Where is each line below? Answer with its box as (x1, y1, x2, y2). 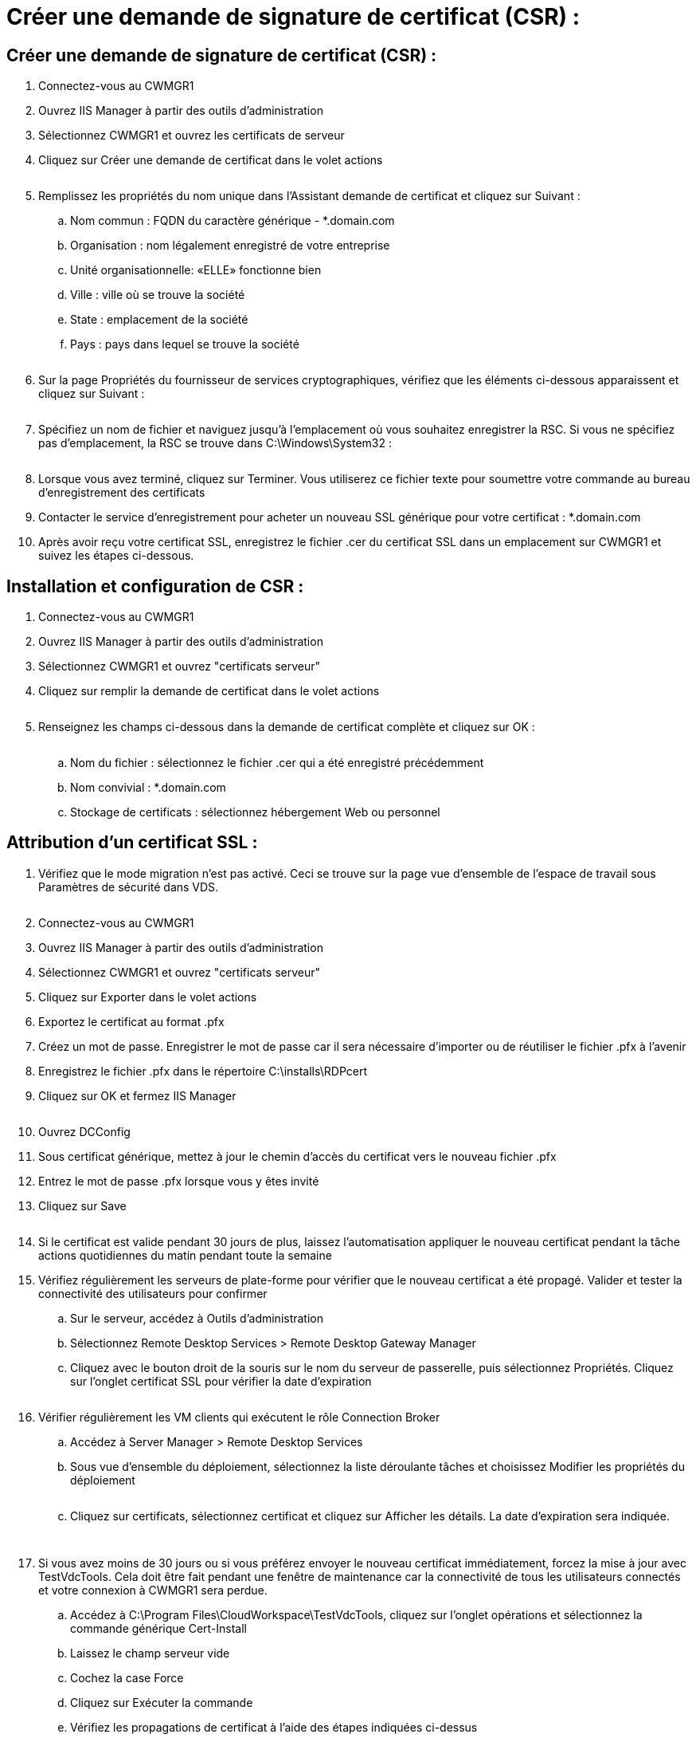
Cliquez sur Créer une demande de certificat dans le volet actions (38, 153, 383, 167)
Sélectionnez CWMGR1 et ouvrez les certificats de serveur (38, 128, 345, 143)
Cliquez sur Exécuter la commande (70, 1695, 253, 1709)
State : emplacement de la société (70, 313, 248, 327)
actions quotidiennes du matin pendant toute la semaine (38, 1248, 332, 1262)
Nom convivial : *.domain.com (70, 781, 226, 795)
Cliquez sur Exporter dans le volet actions (38, 989, 257, 1004)
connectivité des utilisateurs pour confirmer (38, 1286, 268, 1300)
